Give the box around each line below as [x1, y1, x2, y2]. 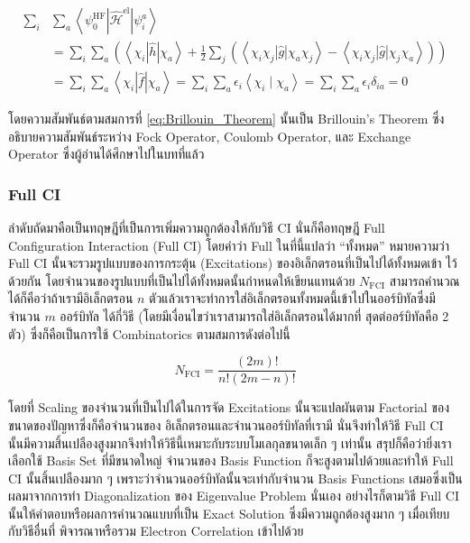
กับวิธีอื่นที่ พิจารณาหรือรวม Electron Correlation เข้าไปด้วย [8, 521, 304, 540]
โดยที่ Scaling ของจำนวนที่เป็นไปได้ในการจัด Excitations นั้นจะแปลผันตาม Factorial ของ [8, 398, 450, 417]
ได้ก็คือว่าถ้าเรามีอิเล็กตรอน [8, 289, 134, 308]
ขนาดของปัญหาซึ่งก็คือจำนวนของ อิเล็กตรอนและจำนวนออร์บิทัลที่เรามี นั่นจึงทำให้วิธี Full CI [8, 415, 444, 434]
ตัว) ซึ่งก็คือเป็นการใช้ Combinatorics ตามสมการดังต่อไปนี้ [8, 324, 290, 343]
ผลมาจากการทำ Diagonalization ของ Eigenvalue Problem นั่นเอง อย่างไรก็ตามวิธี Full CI [8, 486, 459, 505]
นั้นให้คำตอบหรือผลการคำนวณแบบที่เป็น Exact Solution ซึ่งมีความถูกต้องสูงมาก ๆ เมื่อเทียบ [8, 503, 450, 522]
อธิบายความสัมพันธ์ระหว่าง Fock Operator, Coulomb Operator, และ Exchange [8, 126, 411, 145]
